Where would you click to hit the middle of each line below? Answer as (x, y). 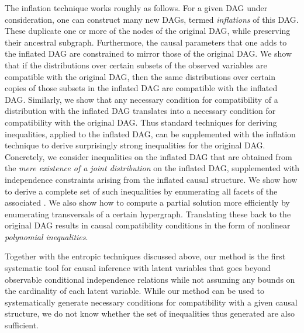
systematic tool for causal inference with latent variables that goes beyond (138, 268)
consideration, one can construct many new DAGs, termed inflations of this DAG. (152, 19)
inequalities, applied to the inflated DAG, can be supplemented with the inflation (150, 133)
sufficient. (22, 325)
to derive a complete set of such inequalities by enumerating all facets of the (141, 191)
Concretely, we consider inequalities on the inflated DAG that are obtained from (148, 156)
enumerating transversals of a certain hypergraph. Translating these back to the (148, 214)
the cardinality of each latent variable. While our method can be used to (134, 291)
